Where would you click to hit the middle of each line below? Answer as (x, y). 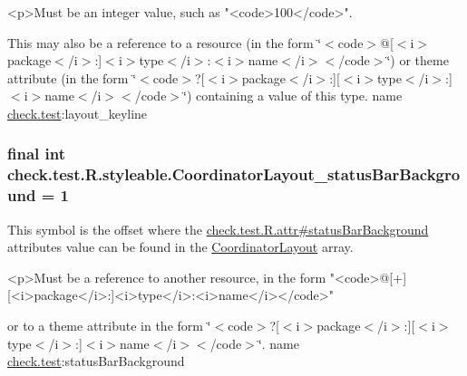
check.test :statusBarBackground (96, 361)
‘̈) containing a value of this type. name (293, 96)
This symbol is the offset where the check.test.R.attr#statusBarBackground (218, 229)
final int (36, 154)
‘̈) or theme (418, 60)
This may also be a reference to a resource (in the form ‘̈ (165, 42)
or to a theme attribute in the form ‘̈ (109, 325)
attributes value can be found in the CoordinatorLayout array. (180, 247)
